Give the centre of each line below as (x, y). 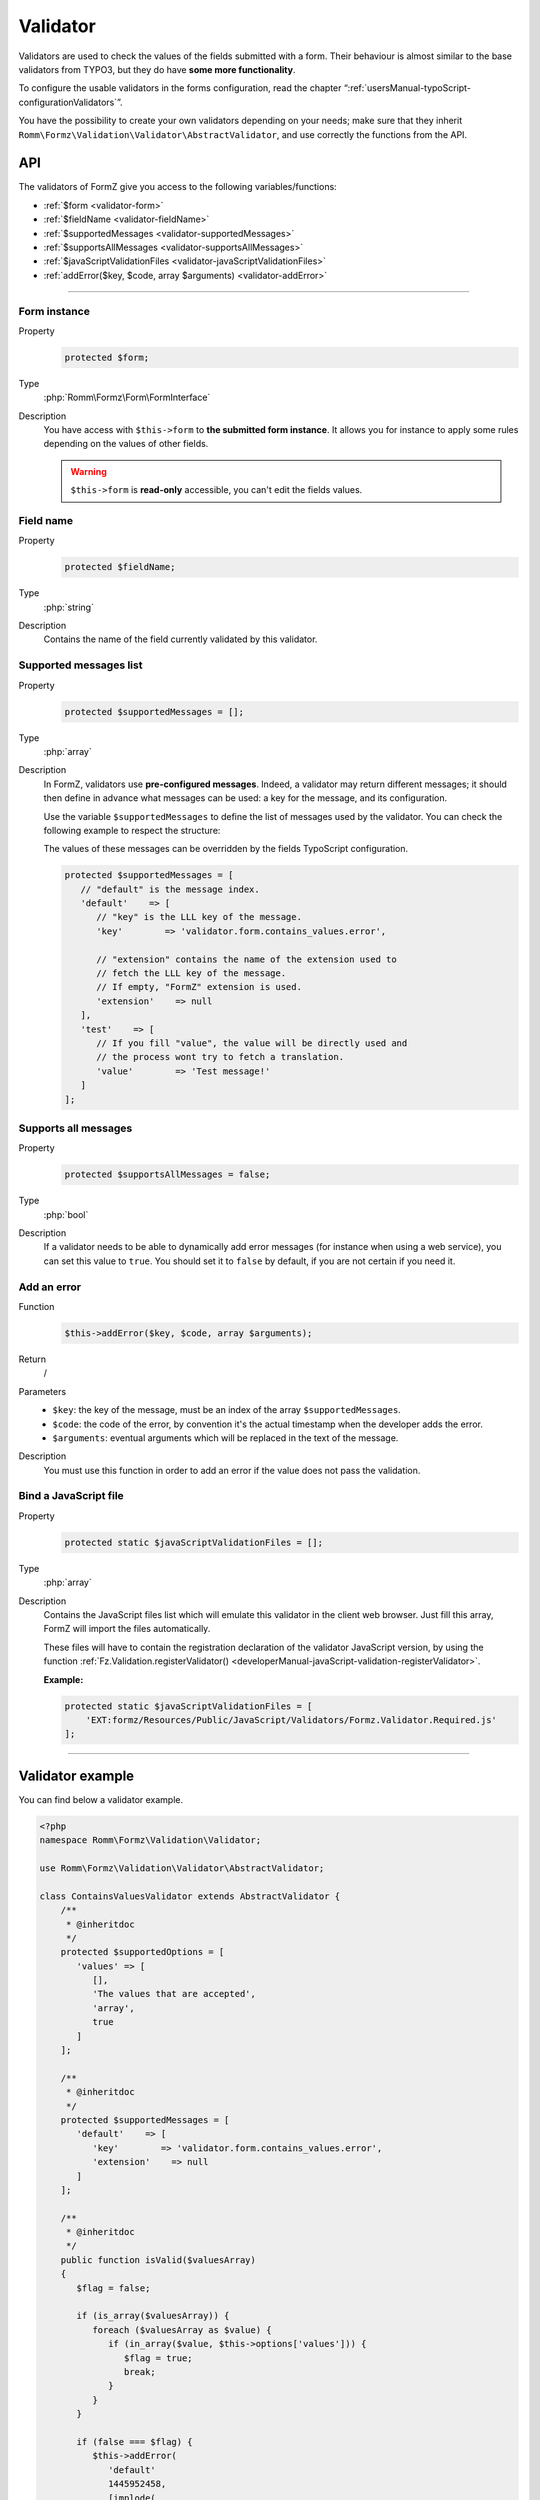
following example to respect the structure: (132, 830)
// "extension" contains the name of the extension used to (246, 959)
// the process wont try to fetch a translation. (220, 1057)
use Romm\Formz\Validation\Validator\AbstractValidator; (182, 1868)
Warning (88, 471)
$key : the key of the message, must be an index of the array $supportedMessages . (227, 1410)
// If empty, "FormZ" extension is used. (199, 987)
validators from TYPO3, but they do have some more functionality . (157, 69)
